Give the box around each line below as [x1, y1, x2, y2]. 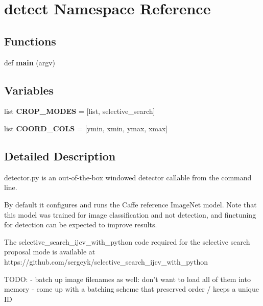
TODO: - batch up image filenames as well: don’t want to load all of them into [4, 273, 251, 284]
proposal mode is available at [4, 246, 95, 257]
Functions [4, 33, 56, 49]
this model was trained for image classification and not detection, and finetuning [4, 209, 256, 220]
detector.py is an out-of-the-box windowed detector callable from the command [4, 172, 252, 182]
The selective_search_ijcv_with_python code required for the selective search [4, 236, 250, 247]
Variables [4, 82, 54, 98]
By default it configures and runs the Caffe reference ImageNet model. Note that [4, 199, 257, 209]
